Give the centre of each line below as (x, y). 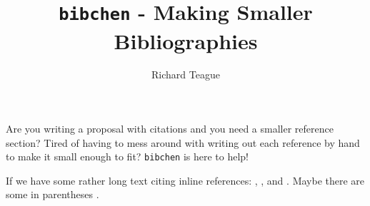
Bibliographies (186, 40)
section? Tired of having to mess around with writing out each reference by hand (183, 142)
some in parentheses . (52, 194)
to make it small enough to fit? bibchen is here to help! (127, 156)
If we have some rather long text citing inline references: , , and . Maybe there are (185, 180)
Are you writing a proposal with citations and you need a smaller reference (170, 129)
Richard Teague (186, 74)
